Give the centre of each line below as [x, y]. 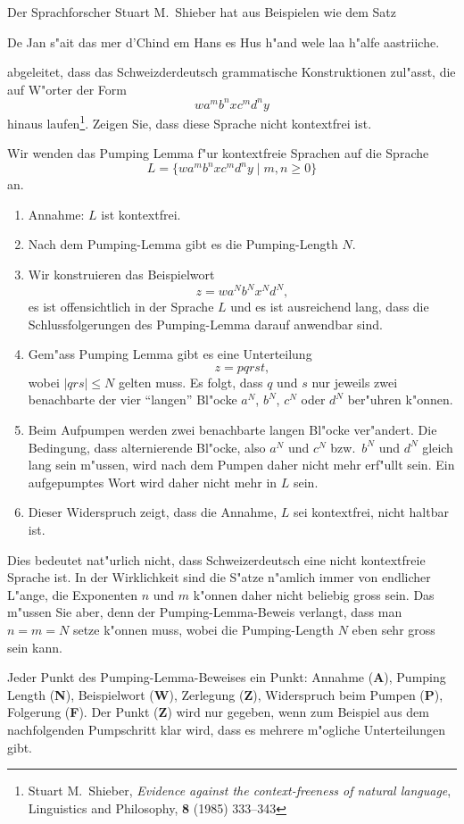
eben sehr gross [394, 629]
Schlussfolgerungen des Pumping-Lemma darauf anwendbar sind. [205, 324]
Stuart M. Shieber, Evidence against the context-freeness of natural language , [240, 791]
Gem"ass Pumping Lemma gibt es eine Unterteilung [170, 354]
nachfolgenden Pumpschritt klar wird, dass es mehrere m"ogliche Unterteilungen [226, 729]
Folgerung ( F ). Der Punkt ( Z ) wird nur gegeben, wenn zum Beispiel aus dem [218, 712]
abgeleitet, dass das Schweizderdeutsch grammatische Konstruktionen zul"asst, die [232, 72]
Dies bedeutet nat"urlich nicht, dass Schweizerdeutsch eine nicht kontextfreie [216, 559]
